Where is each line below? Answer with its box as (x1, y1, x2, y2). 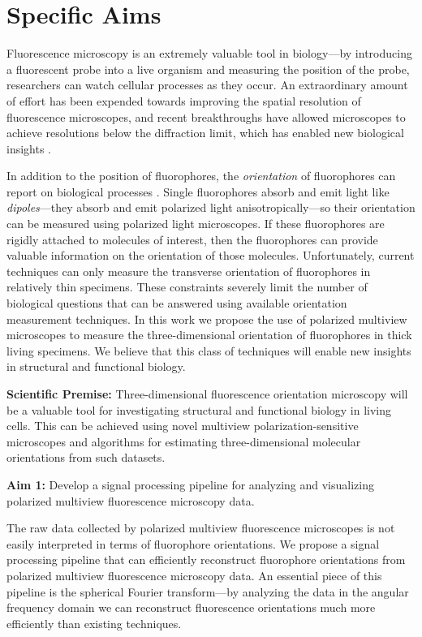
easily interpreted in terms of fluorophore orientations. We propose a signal (6, 535, 380, 552)
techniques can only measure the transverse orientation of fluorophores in (6, 262, 371, 279)
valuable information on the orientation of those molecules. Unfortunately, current (6, 247, 415, 264)
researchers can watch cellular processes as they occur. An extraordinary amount (6, 76, 408, 93)
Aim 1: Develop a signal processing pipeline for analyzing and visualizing (6, 476, 374, 493)
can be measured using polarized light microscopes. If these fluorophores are (6, 215, 385, 232)
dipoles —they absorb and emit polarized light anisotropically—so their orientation (6, 199, 416, 216)
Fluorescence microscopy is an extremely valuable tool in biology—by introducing (6, 45, 412, 62)
